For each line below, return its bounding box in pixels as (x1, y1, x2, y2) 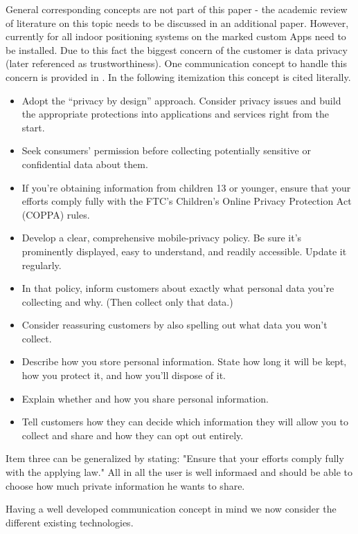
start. (21, 120, 45, 134)
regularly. (21, 257, 62, 272)
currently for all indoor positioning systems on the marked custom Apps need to (6, 29, 346, 44)
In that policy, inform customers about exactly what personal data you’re (21, 281, 334, 295)
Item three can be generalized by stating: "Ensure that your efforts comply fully (6, 451, 344, 466)
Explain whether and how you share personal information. (21, 391, 269, 405)
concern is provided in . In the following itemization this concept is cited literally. (6, 69, 351, 84)
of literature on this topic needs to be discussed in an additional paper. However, (6, 15, 349, 30)
